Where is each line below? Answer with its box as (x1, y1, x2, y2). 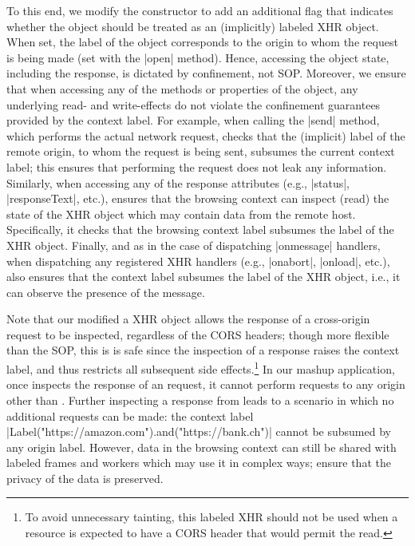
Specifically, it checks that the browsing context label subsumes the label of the (6, 221, 394, 238)
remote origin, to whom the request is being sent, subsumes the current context (6, 143, 395, 160)
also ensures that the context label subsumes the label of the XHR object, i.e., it (6, 268, 401, 285)
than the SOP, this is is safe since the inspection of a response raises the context (6, 342, 400, 358)
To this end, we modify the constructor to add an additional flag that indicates (6, 2, 393, 18)
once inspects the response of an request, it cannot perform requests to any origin (6, 376, 405, 393)
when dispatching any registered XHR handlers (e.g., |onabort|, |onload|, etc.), (6, 252, 390, 269)
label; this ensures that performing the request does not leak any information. (6, 158, 387, 175)
